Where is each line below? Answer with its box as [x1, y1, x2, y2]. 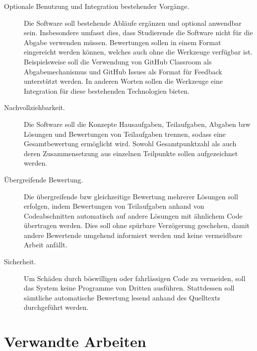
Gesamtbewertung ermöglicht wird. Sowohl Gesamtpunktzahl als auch [24, 138, 237, 149]
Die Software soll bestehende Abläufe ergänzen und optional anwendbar [24, 17, 242, 28]
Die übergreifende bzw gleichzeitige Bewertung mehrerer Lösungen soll [24, 191, 238, 201]
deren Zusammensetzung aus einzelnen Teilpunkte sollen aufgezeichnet [24, 148, 238, 158]
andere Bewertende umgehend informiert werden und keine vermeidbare [24, 230, 242, 240]
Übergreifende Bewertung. [4, 174, 83, 184]
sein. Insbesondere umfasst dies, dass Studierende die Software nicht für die [24, 27, 253, 38]
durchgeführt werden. [24, 302, 89, 312]
